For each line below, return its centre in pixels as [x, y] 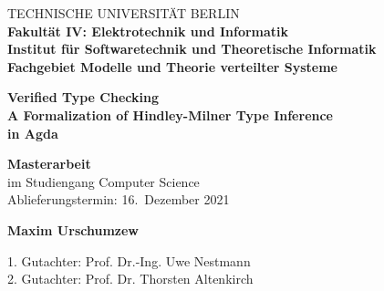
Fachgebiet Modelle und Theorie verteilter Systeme [172, 66]
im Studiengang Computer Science [104, 181]
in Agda [33, 133]
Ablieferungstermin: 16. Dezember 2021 [119, 199]
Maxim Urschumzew [73, 229]
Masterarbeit [49, 164]
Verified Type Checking [83, 97]
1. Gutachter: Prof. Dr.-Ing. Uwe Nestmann [129, 260]
